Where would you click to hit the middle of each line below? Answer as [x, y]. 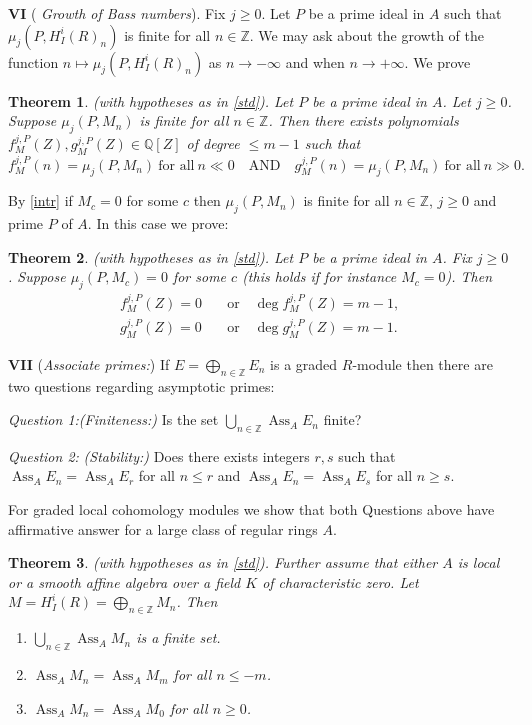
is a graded [304, 363]
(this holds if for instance [319, 276]
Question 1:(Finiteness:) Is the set [113, 419]
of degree [213, 142]
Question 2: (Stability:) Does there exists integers [159, 455]
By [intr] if [40, 200]
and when [315, 61]
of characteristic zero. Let [340, 581]
